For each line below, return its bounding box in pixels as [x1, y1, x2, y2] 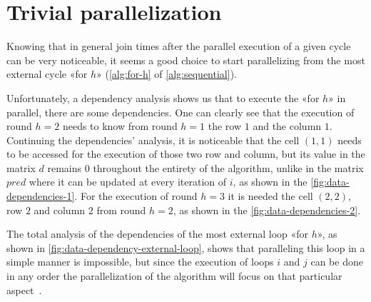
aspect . [6, 282, 42, 297]
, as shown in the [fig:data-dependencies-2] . [173, 202, 361, 217]
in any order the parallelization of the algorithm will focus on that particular [6, 268, 342, 283]
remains [47, 160, 82, 175]
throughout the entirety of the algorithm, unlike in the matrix [93, 160, 364, 175]
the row [208, 119, 242, 134]
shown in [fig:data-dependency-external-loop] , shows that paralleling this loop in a [6, 240, 365, 255]
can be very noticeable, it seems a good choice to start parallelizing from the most [6, 52, 365, 67]
